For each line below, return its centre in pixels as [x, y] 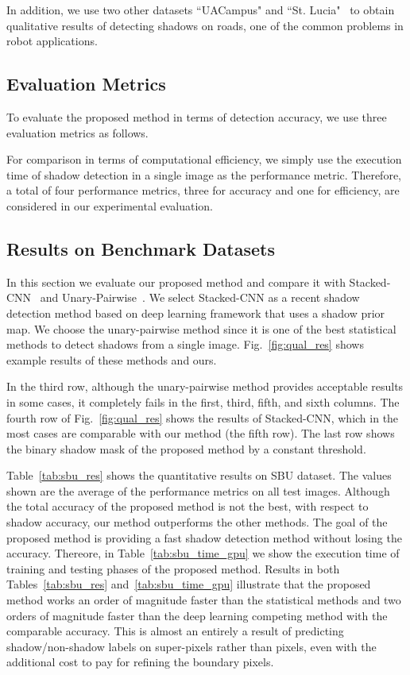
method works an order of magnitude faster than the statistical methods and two [204, 600]
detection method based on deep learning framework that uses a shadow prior [196, 312]
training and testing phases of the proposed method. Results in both [173, 568]
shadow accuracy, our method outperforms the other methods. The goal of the [197, 522]
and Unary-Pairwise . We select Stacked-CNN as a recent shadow [200, 297]
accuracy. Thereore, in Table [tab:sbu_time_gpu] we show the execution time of [203, 553]
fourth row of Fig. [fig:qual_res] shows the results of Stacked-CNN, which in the [203, 417]
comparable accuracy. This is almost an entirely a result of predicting [175, 631]
